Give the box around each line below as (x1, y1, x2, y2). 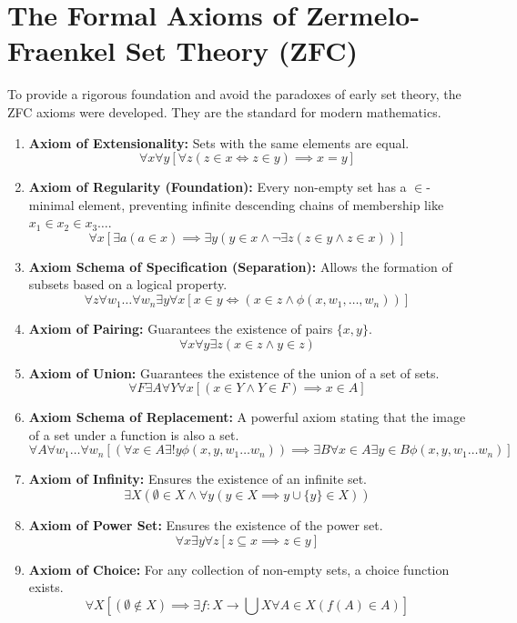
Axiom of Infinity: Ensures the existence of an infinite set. (28, 469, 368, 488)
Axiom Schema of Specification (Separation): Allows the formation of (28, 256, 452, 276)
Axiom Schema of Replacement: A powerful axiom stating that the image (28, 407, 466, 427)
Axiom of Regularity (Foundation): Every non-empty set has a (28, 177, 407, 196)
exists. (28, 578, 64, 597)
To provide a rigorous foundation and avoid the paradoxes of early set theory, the (7, 85, 461, 104)
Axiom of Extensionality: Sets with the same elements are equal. (28, 133, 410, 152)
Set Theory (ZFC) (125, 32, 359, 69)
